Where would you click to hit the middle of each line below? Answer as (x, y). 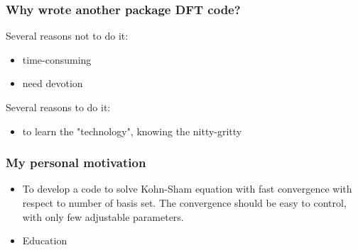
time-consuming (57, 59)
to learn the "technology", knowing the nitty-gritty (132, 131)
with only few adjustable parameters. (103, 216)
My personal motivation (76, 163)
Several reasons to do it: (58, 107)
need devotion (53, 83)
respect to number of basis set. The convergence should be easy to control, (184, 203)
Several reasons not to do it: (67, 36)
